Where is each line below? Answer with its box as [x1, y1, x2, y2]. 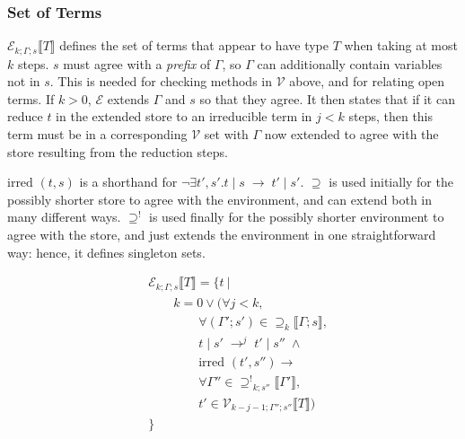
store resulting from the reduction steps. [7, 142, 228, 161]
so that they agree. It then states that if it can [199, 89, 455, 108]
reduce [7, 107, 43, 126]
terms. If [7, 89, 55, 108]
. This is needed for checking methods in [49, 72, 273, 91]
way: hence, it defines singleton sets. [7, 242, 206, 261]
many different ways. [7, 207, 121, 226]
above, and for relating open [289, 72, 445, 91]
